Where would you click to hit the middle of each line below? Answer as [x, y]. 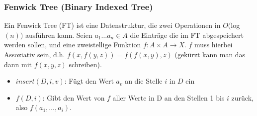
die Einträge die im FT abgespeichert [187, 35]
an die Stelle [144, 81]
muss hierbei [214, 45]
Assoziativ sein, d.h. [35, 54]
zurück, [242, 97]
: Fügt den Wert [89, 81]
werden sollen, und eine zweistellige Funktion [73, 45]
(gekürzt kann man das [210, 54]
